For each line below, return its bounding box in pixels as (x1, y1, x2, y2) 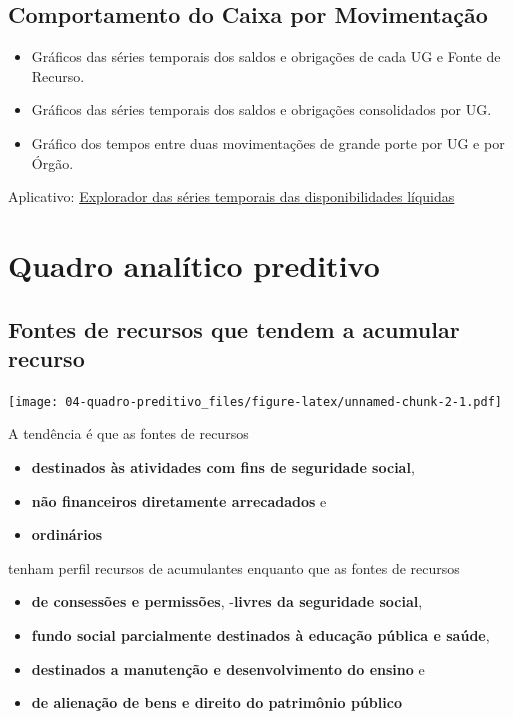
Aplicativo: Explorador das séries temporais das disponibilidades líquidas (8, 186, 455, 207)
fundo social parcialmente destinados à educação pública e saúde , (31, 624, 490, 645)
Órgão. (31, 152, 74, 173)
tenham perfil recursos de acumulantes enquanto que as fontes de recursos (8, 557, 460, 578)
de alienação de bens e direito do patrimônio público (31, 692, 402, 713)
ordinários (31, 524, 103, 545)
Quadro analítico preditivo (8, 244, 380, 285)
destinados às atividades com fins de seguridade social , (31, 456, 415, 477)
